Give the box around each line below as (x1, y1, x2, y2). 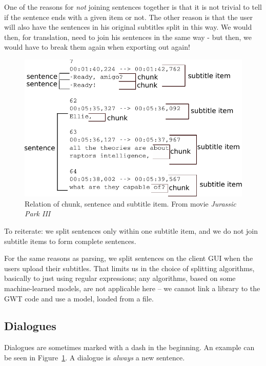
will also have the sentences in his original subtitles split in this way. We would (4, 22, 252, 32)
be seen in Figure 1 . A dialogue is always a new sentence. (4, 352, 185, 362)
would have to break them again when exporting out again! (4, 42, 190, 52)
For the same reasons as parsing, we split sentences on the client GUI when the (4, 253, 253, 263)
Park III (25, 208, 51, 219)
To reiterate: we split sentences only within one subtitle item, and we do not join (4, 225, 258, 236)
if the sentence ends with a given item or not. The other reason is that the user (4, 11, 253, 22)
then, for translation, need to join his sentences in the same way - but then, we (4, 31, 252, 42)
